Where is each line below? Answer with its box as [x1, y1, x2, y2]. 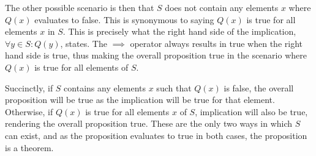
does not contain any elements [165, 1, 279, 13]
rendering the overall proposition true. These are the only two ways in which [5, 117, 293, 130]
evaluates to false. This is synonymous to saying [34, 13, 214, 26]
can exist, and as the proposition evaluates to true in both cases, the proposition [5, 129, 307, 141]
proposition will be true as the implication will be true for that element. [5, 93, 275, 106]
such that [156, 81, 192, 94]
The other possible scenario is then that [5, 1, 154, 13]
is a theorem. [5, 141, 54, 154]
